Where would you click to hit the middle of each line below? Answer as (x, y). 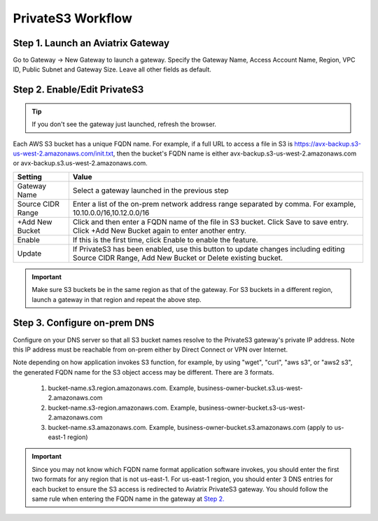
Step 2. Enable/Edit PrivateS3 (78, 90)
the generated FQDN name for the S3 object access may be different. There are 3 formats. (143, 372)
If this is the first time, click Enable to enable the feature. (165, 239)
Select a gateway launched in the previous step (150, 190)
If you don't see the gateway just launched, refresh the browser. (124, 124)
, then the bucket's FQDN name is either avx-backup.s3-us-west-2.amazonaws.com (235, 153)
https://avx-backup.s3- (328, 144)
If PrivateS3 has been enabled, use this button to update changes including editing (209, 249)
